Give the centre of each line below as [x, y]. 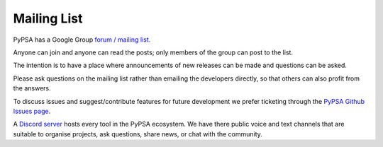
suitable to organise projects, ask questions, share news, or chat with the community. [138, 134]
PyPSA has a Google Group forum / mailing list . [82, 40]
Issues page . [32, 111]
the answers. [32, 88]
